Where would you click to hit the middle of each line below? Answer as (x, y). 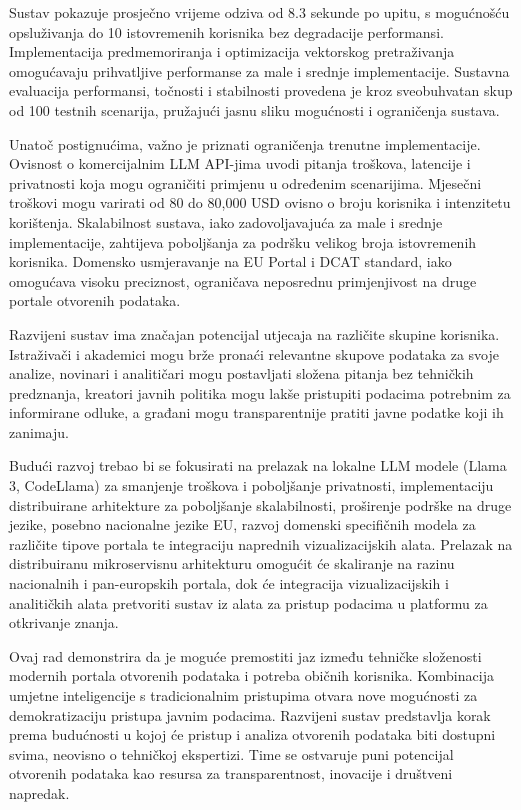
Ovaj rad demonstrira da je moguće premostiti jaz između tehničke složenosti (245, 655)
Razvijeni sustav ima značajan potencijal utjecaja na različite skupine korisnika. (254, 333)
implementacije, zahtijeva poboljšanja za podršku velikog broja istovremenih (243, 241)
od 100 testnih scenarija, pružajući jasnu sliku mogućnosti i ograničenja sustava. (254, 109)
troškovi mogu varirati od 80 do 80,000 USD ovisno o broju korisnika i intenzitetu (260, 202)
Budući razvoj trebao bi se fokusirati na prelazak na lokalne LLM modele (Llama (258, 465)
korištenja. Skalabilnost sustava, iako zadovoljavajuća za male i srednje (226, 221)
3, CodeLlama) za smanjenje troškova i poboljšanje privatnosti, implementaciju (251, 485)
